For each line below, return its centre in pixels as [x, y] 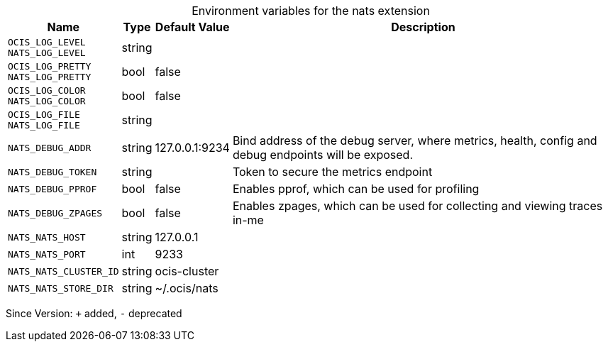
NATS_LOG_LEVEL [47, 53]
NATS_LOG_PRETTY [50, 77]
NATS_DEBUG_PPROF [52, 189]
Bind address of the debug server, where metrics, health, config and [415, 141]
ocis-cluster [187, 271]
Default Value [192, 27]
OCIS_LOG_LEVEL [47, 42]
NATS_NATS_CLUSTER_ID [63, 271]
